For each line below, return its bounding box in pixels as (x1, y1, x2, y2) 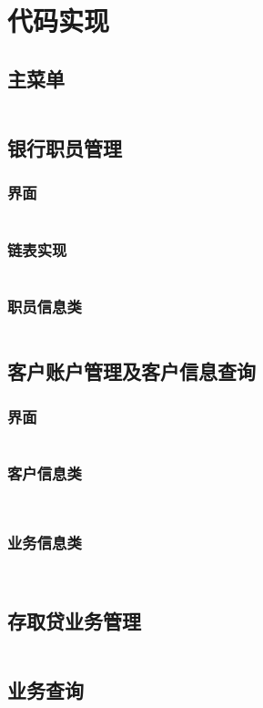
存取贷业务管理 (7, 606, 141, 634)
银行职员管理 (7, 133, 122, 161)
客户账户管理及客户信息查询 (7, 357, 256, 385)
